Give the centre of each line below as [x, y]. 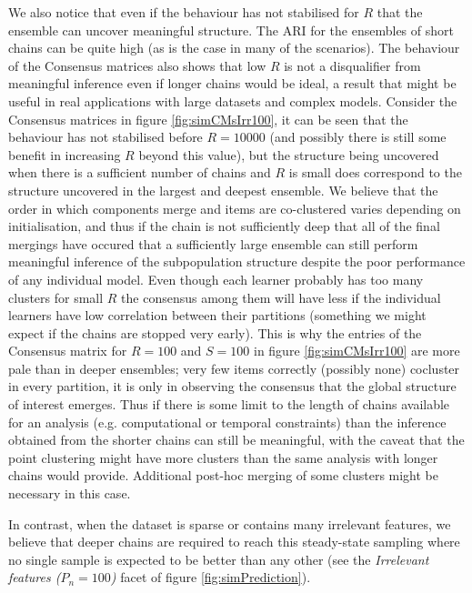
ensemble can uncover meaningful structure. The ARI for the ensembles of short [231, 30]
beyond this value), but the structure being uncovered [289, 154]
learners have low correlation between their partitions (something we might [217, 315]
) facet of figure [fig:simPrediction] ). [211, 577]
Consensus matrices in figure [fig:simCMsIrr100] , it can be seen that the [208, 119]
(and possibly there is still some [358, 137]
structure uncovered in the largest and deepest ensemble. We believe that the [223, 190]
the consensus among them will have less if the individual [281, 297]
